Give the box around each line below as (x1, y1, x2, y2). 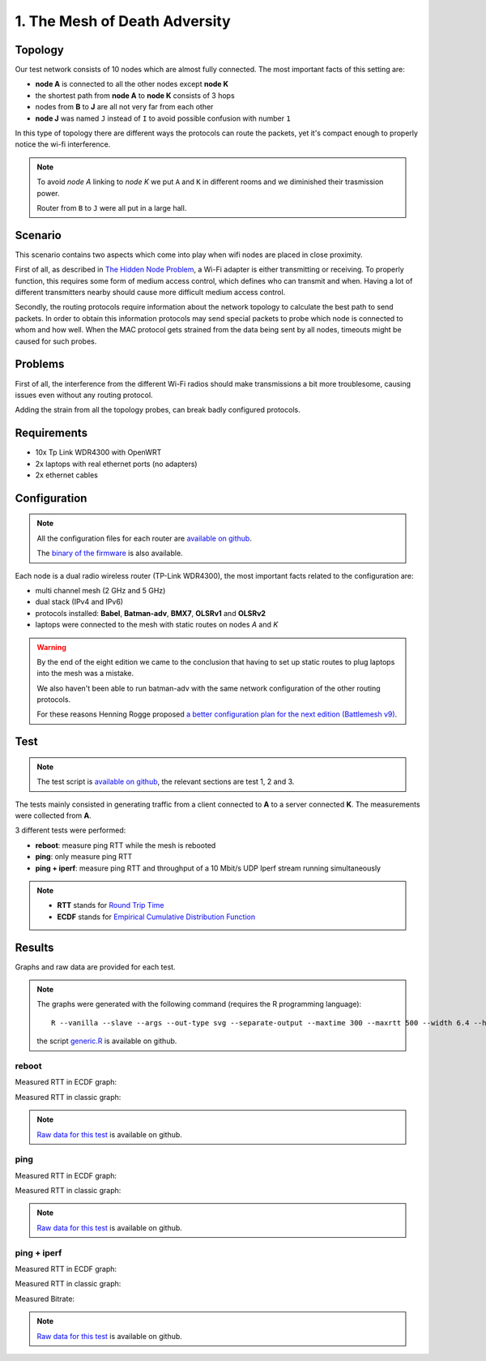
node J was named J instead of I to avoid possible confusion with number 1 (35, 113, 291, 123)
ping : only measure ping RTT (35, 852, 133, 862)
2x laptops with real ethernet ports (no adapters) (35, 459, 198, 469)
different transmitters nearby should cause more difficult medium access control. (15, 288, 286, 297)
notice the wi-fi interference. (15, 139, 111, 149)
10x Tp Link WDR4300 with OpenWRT (35, 447, 162, 457)
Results (15, 940, 54, 954)
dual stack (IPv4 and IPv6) (35, 597, 124, 607)
